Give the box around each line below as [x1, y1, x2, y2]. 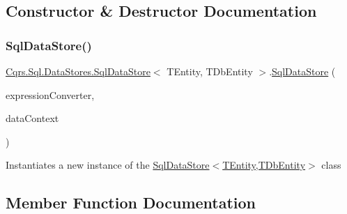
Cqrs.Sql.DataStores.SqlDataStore [6, 64, 151, 78]
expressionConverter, [6, 87, 95, 102]
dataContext [6, 111, 59, 125]
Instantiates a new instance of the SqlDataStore [6, 158, 210, 172]
